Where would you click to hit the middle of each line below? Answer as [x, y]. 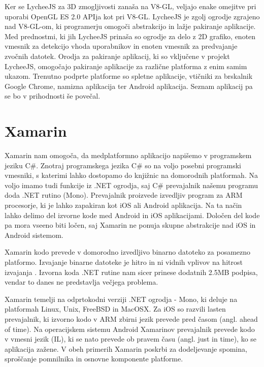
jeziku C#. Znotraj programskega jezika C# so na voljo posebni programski [123, 165]
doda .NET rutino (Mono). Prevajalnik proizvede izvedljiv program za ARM [124, 195]
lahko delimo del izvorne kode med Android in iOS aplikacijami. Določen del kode [132, 215]
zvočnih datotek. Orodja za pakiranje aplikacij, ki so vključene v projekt [117, 56]
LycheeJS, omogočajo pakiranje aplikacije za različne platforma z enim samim [126, 66]
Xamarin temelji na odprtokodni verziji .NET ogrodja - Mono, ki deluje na [121, 299]
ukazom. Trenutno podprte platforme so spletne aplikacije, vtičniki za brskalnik [129, 76]
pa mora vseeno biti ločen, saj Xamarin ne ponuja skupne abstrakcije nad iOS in [130, 225]
